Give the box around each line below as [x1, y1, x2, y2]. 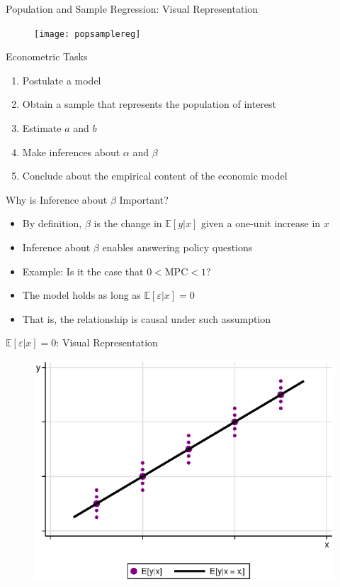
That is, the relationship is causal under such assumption [22, 311, 271, 326]
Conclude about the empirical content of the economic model [22, 168, 288, 183]
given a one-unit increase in [200, 216, 321, 231]
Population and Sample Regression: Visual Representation [6, 1, 259, 16]
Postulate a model [22, 72, 101, 87]
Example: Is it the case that [22, 263, 144, 278]
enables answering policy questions [102, 240, 253, 254]
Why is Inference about [6, 192, 108, 207]
